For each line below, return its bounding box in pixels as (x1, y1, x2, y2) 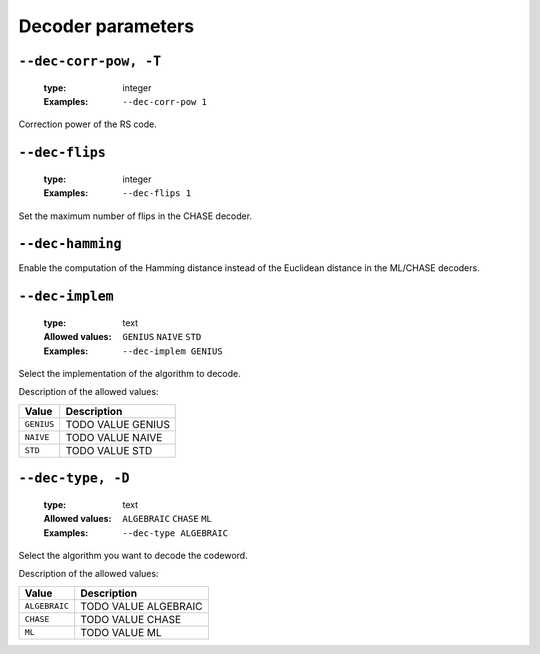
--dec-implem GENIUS (122, 345, 224, 357)
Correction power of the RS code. (18, 118, 157, 130)
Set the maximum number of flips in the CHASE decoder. (18, 210, 253, 222)
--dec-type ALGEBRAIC (122, 527, 229, 539)
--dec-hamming (18, 236, 122, 252)
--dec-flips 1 (122, 188, 192, 199)
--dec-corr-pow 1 (122, 96, 207, 107)
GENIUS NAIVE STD (122, 331, 202, 343)
